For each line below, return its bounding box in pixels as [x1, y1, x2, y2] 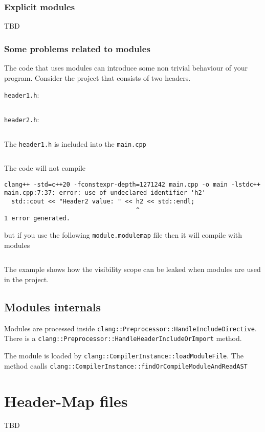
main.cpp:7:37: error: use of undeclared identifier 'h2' [4, 189, 206, 197]
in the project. [4, 274, 49, 284]
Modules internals [4, 299, 101, 314]
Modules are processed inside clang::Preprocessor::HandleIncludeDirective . [4, 323, 257, 333]
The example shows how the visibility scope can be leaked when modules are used [4, 264, 261, 275]
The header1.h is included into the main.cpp [4, 138, 146, 149]
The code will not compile [4, 163, 86, 173]
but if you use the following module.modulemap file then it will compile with [4, 230, 242, 240]
